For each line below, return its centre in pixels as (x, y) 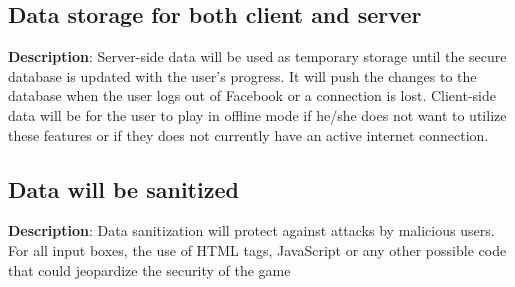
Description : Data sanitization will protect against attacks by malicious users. (251, 230)
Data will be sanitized (123, 188)
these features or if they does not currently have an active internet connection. (248, 134)
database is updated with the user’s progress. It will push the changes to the (242, 75)
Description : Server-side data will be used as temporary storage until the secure (257, 56)
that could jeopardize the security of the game (149, 269)
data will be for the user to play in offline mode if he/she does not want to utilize (257, 114)
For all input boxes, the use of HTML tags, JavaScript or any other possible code (257, 249)
